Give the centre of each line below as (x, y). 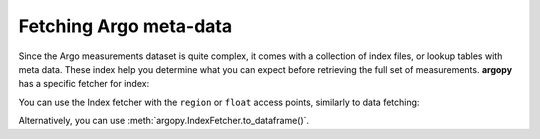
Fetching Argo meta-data (125, 26)
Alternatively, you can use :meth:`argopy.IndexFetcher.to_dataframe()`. (164, 121)
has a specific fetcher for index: (84, 84)
